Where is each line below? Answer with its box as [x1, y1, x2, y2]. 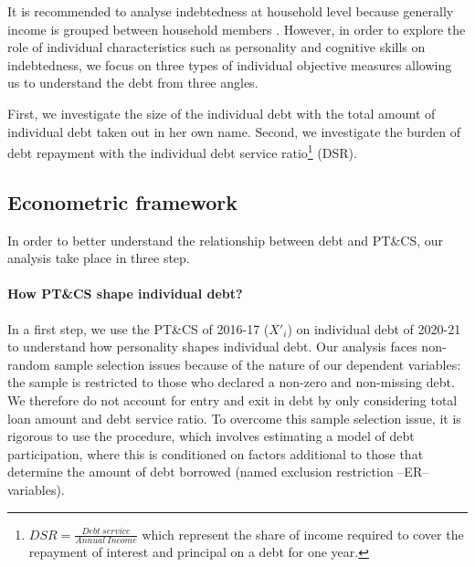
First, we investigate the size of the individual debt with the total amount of [7, 103, 436, 122]
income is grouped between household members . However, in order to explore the [7, 19, 466, 38]
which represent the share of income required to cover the [142, 524, 464, 543]
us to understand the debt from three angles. [7, 73, 259, 92]
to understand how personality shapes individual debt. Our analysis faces [7, 337, 417, 356]
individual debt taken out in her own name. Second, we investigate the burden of [7, 121, 461, 141]
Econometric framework [7, 187, 237, 215]
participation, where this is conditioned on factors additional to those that [7, 444, 424, 463]
